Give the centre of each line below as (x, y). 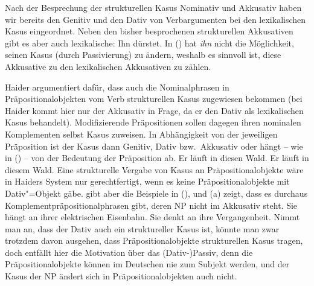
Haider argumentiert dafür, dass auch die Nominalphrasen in (117, 87)
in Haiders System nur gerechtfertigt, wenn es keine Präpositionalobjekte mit (147, 181)
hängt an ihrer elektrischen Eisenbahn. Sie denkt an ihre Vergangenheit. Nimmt (152, 217)
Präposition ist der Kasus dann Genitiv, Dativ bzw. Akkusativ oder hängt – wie (154, 146)
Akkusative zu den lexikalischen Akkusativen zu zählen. (108, 66)
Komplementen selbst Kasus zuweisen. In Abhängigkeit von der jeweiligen (141, 134)
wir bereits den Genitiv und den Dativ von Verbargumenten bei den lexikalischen (155, 19)
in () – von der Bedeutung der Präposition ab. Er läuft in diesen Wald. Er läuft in (157, 158)
